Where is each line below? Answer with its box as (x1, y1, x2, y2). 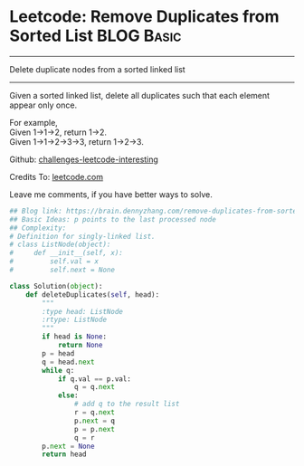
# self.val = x (9, 257, 100, 266)
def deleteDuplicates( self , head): (25, 290, 160, 300)
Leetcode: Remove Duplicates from (9, 6, 280, 27)
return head (42, 450, 88, 459)
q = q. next (73, 383, 116, 392)
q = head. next (42, 357, 95, 366)
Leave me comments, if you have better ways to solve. (9, 188, 213, 200)
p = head (42, 348, 75, 358)
